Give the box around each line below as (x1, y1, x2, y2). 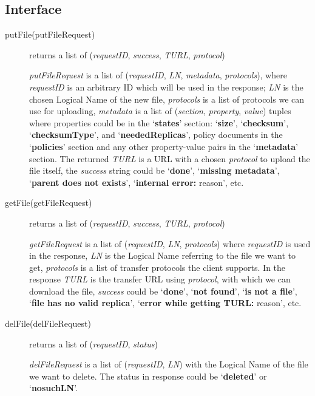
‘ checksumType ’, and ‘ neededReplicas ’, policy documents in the (29, 128, 283, 141)
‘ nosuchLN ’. (29, 381, 78, 394)
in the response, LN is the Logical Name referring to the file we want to (29, 249, 296, 262)
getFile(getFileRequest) (5, 196, 92, 209)
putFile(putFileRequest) (5, 28, 95, 41)
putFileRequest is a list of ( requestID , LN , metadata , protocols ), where (29, 69, 287, 81)
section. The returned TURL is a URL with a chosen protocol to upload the (29, 152, 310, 165)
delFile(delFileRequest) (5, 317, 91, 330)
